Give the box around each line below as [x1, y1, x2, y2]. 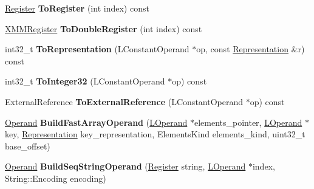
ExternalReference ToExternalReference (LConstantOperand [5, 95, 243, 108]
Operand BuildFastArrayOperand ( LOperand [5, 115, 188, 128]
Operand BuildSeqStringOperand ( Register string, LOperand [5, 160, 246, 173]
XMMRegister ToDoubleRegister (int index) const [5, 22, 202, 35]
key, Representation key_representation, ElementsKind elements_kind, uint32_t [5, 128, 305, 140]
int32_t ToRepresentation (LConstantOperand [5, 43, 189, 55]
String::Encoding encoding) [5, 171, 106, 184]
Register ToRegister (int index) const [5, 2, 149, 14]
